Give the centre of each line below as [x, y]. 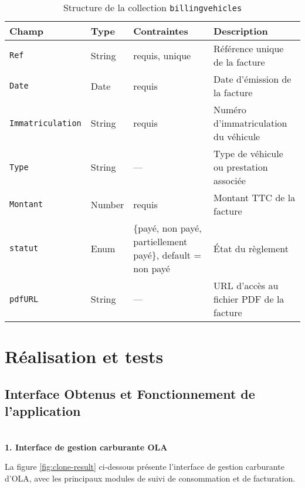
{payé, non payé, [167, 228]
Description [241, 31]
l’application [43, 411]
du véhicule [237, 136]
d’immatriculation [250, 123]
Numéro [230, 109]
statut [24, 248]
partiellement [160, 241]
